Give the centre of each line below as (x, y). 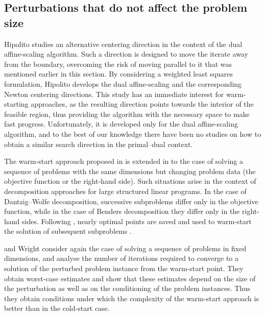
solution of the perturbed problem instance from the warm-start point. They (124, 268)
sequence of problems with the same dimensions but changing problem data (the (130, 171)
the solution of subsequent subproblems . (68, 231)
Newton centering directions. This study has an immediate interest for (114, 94)
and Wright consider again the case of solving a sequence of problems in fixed (125, 248)
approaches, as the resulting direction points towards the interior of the (142, 104)
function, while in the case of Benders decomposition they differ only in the (122, 211)
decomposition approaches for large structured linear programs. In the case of (125, 191)
